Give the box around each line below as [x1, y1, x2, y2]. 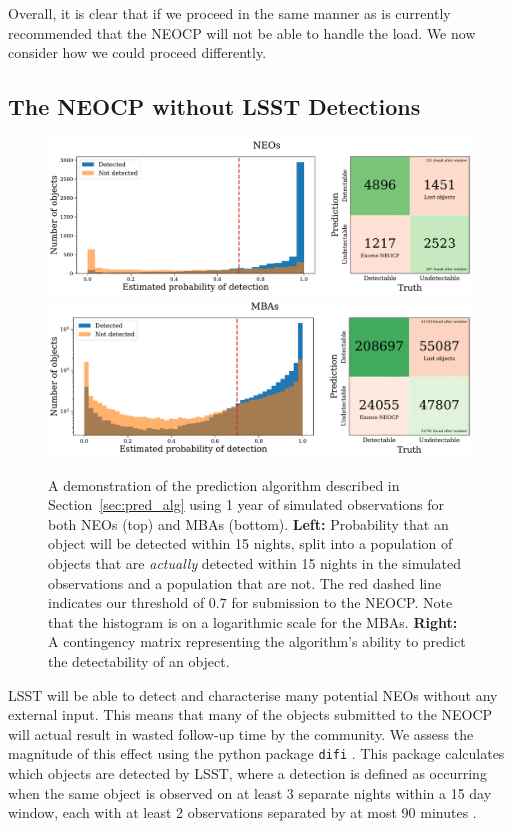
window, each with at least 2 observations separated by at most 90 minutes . [8, 802, 477, 823]
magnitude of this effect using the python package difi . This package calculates [8, 743, 505, 764]
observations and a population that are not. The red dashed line [48, 572, 442, 593]
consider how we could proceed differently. [8, 42, 267, 63]
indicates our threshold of [48, 592, 205, 613]
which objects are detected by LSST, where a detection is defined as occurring [8, 762, 487, 783]
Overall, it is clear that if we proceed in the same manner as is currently [8, 3, 451, 23]
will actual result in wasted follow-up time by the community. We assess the [8, 723, 474, 744]
